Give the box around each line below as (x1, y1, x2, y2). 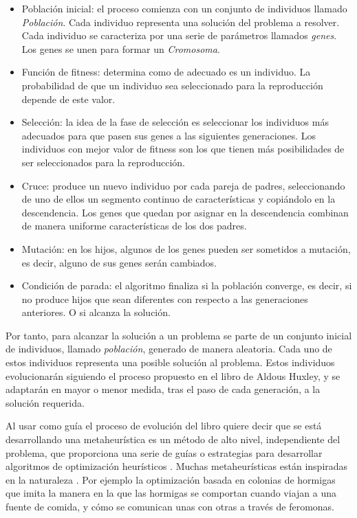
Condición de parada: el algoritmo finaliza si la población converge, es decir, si (21, 278, 352, 293)
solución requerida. (6, 395, 85, 409)
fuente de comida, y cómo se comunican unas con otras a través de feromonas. (6, 499, 334, 513)
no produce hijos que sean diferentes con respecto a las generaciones (21, 291, 308, 306)
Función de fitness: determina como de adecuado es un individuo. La (21, 65, 311, 79)
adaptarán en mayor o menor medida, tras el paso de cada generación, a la (6, 382, 321, 396)
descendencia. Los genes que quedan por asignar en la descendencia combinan (21, 205, 349, 219)
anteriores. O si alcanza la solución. (21, 305, 171, 319)
